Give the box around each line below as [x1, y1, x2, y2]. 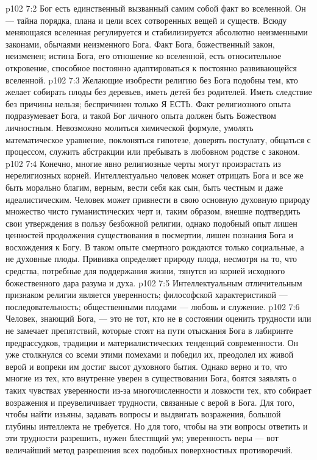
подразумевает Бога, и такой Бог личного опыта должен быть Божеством [5, 109, 276, 122]
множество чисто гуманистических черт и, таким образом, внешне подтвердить [5, 205, 301, 218]
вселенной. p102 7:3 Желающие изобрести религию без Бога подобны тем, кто [5, 73, 298, 86]
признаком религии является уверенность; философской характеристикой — [5, 288, 288, 301]
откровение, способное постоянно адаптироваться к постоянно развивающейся [5, 61, 297, 74]
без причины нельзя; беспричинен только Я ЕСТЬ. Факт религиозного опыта [5, 97, 291, 110]
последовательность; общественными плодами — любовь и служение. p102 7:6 [5, 300, 300, 313]
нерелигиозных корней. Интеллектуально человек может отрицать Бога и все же [5, 169, 304, 182]
